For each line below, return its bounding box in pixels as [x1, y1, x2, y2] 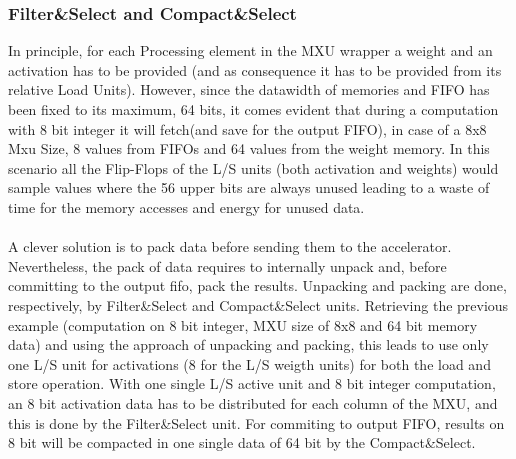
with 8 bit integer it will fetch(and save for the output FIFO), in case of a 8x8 [8, 118, 487, 139]
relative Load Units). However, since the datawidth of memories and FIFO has [8, 79, 490, 100]
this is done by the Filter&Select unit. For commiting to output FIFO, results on [8, 412, 505, 433]
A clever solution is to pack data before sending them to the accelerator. [8, 236, 452, 257]
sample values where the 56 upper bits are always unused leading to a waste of [8, 177, 490, 198]
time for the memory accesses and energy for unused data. [8, 196, 365, 217]
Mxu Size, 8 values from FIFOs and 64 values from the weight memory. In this [8, 138, 490, 159]
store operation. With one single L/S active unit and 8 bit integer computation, [8, 373, 496, 394]
